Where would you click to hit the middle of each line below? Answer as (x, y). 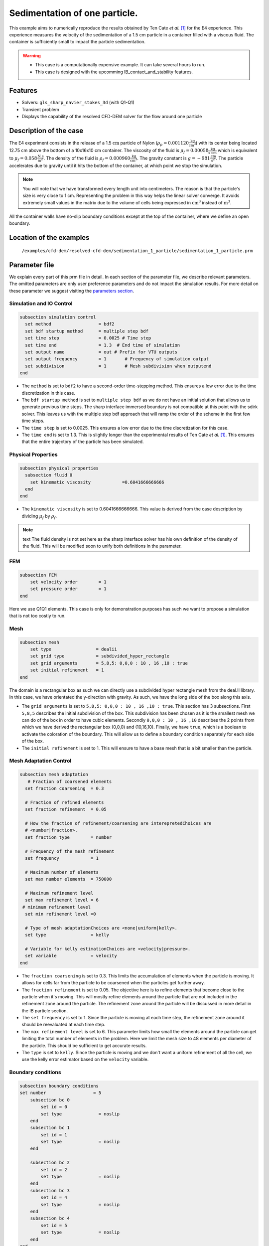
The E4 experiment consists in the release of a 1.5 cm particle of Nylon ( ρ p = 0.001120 (99, 143)
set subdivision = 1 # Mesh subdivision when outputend (118, 366)
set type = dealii (73, 649)
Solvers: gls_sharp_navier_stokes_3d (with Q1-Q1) (78, 103)
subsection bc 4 (50, 1218)
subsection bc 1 (50, 1128)
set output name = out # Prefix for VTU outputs (101, 352)
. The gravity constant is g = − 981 (174, 158)
